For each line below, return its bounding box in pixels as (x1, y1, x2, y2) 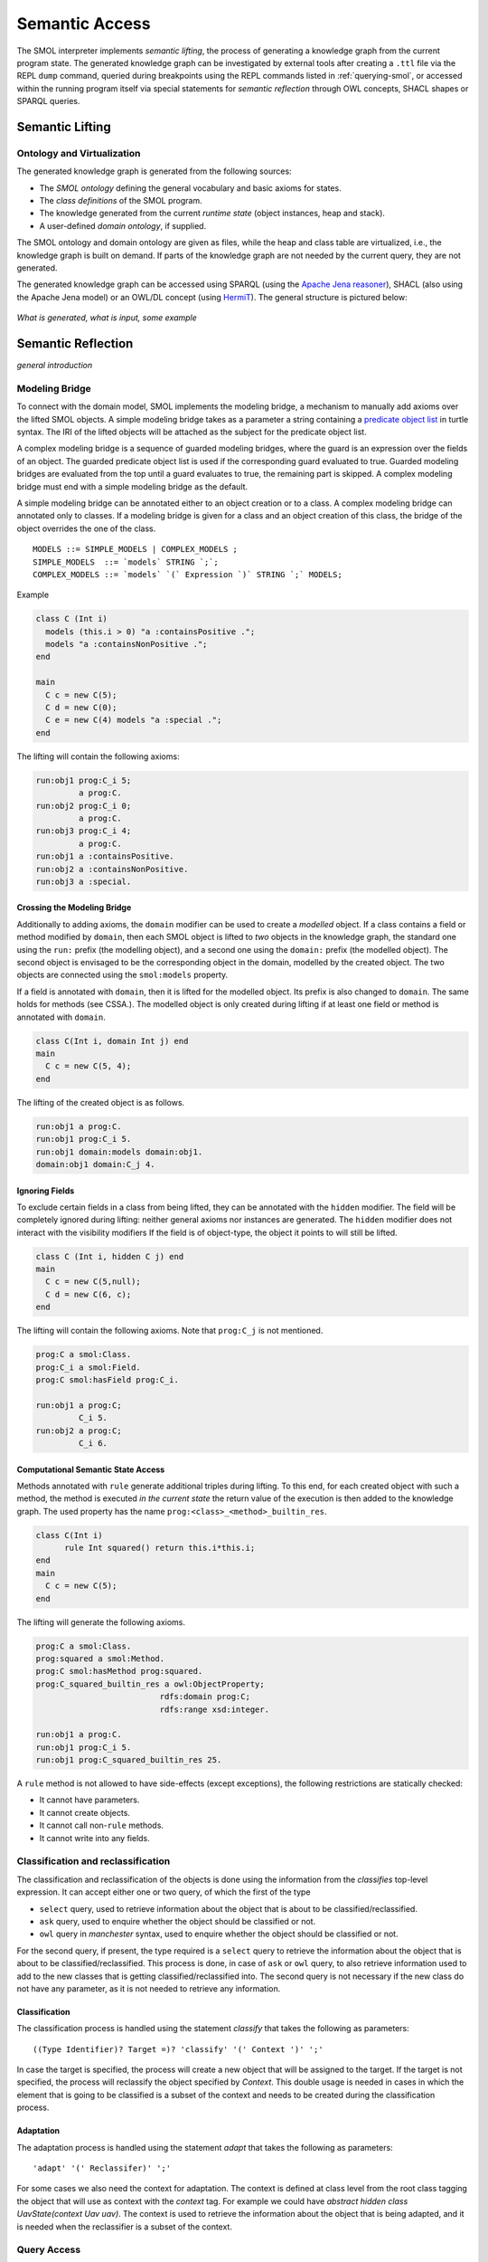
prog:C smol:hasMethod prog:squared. (35, 1666, 203, 1677)
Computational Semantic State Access (16, 1464, 165, 1475)
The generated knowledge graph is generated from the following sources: (16, 166, 293, 176)
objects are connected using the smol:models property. (16, 969, 229, 981)
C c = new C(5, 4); (45, 1061, 132, 1071)
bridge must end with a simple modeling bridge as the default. (16, 480, 249, 492)
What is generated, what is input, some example (16, 312, 198, 323)
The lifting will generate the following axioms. (16, 1616, 185, 1628)
